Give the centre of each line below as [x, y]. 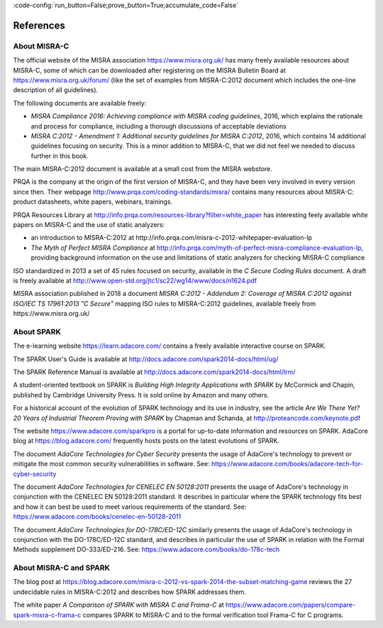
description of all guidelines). [56, 90]
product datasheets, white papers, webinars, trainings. [93, 202]
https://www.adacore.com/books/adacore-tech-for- [287, 464]
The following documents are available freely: [80, 103]
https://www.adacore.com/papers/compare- [291, 605]
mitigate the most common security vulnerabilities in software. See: [111, 464]
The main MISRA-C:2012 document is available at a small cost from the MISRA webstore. [143, 169]
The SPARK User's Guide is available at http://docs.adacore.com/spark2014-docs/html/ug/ [146, 359]
